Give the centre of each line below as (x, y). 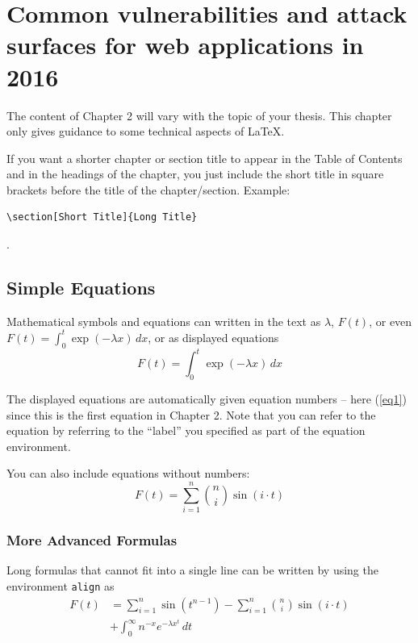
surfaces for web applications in (185, 45)
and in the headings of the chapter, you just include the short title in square (195, 174)
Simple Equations (81, 288)
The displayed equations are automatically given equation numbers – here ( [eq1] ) (207, 399)
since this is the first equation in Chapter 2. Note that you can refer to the (191, 414)
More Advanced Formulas (92, 540)
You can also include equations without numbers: (128, 473)
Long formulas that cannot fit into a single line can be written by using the (192, 570)
